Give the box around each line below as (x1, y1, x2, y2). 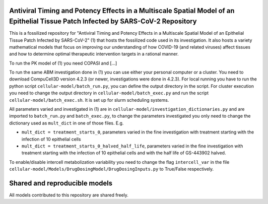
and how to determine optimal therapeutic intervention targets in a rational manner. (9, 51, 179, 57)
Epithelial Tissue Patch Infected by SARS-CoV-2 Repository (9, 17, 197, 26)
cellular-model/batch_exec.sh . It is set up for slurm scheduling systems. (9, 97, 169, 103)
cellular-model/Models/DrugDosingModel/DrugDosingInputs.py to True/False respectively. (9, 166, 214, 172)
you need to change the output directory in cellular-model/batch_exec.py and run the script (9, 90, 209, 96)
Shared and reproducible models (9, 179, 113, 187)
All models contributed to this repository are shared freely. (9, 192, 129, 198)
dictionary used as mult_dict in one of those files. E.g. (9, 120, 124, 126)
